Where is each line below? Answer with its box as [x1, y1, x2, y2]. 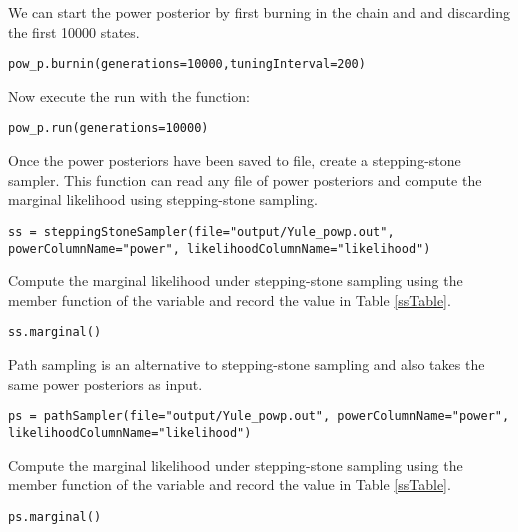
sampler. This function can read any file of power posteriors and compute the [8, 169, 482, 190]
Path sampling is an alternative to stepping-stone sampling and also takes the [8, 354, 485, 375]
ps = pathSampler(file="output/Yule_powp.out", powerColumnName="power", [8, 409, 510, 424]
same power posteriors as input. [8, 373, 203, 394]
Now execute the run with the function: [8, 85, 250, 106]
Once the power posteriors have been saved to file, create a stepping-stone [8, 150, 461, 171]
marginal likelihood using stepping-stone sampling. [8, 189, 318, 210]
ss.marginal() [8, 325, 102, 340]
